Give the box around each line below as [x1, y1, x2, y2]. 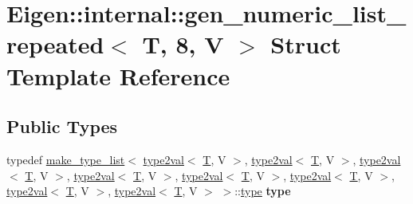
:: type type [234, 182, 291, 199]
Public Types [6, 114, 118, 139]
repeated [6, 28, 104, 61]
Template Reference [6, 59, 230, 92]
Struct [270, 28, 341, 61]
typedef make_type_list [6, 151, 125, 167]
